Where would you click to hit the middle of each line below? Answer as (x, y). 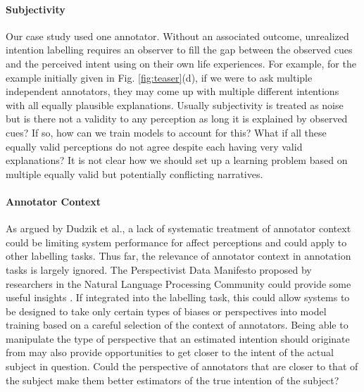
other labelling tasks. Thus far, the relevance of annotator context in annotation (178, 256)
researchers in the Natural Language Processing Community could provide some (178, 283)
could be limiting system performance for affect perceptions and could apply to (176, 242)
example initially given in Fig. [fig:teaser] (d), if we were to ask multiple (159, 77)
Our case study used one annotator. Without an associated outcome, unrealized (177, 36)
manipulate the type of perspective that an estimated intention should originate (178, 338)
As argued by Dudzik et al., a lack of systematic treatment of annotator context (178, 228)
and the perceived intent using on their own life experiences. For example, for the (181, 63)
